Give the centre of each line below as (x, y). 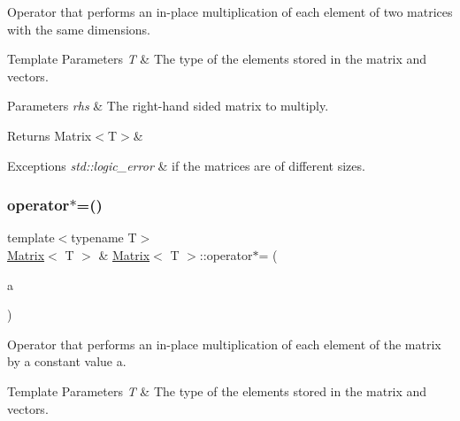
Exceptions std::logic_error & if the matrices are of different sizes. (186, 165)
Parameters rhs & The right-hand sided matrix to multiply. (168, 106)
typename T (104, 237)
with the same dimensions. (79, 29)
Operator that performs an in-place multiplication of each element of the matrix (224, 344)
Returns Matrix (50, 135)
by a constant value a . (67, 361)
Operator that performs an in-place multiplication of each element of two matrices (230, 11)
